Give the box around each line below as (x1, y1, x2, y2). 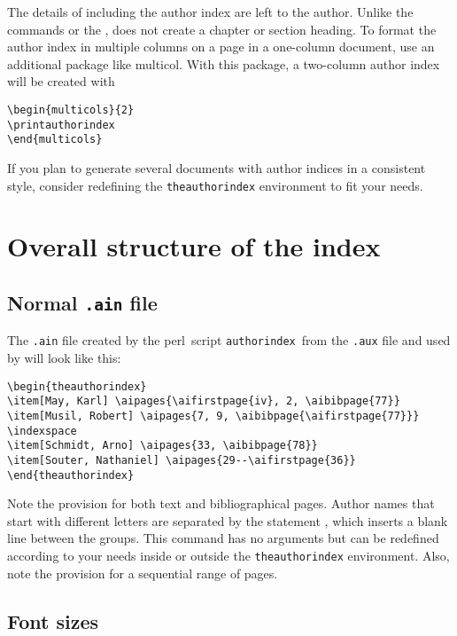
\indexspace (7, 424, 77, 437)
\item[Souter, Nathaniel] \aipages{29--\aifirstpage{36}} (7, 453, 356, 467)
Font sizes (7, 607, 99, 634)
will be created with (7, 72, 115, 90)
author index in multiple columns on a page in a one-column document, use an (7, 37, 435, 56)
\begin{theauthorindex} (7, 380, 147, 393)
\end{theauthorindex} (7, 468, 135, 482)
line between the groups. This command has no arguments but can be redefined (7, 529, 439, 547)
